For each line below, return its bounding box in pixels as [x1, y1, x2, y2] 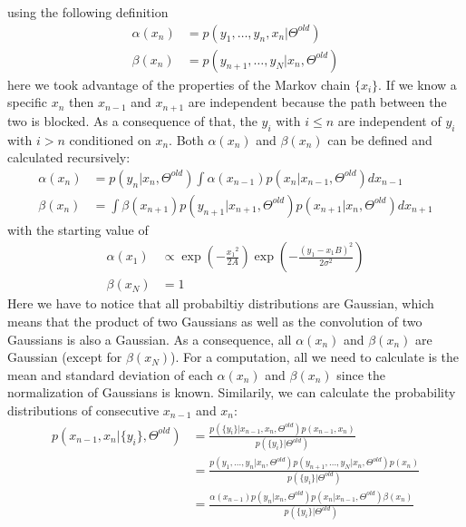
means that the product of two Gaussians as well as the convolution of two [7, 312, 422, 330]
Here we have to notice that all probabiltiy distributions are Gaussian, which [7, 294, 434, 313]
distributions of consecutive [7, 400, 160, 419]
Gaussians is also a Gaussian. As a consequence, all [7, 329, 292, 348]
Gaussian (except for [7, 347, 122, 366]
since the [336, 365, 386, 384]
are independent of [337, 111, 442, 130]
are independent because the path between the [188, 93, 447, 112]
